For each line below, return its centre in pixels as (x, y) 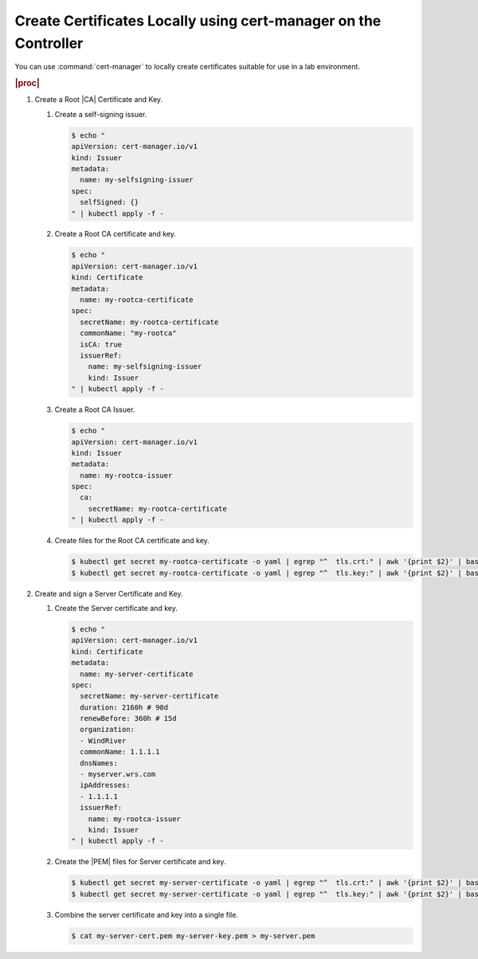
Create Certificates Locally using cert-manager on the (198, 21)
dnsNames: (99, 763)
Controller (49, 43)
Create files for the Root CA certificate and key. (132, 541)
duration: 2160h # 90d (124, 707)
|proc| (27, 84)
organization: (108, 730)
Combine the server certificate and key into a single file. (147, 914)
